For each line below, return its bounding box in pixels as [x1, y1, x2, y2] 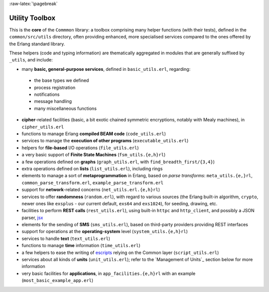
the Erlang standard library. [9, 40, 65, 47]
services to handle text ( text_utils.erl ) [21, 235, 111, 242]
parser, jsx [21, 215, 43, 221]
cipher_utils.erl [21, 124, 64, 130]
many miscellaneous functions [34, 105, 97, 111]
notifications [34, 91, 60, 97]
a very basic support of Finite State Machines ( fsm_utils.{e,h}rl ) [21, 152, 166, 158]
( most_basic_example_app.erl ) [21, 278, 94, 284]
